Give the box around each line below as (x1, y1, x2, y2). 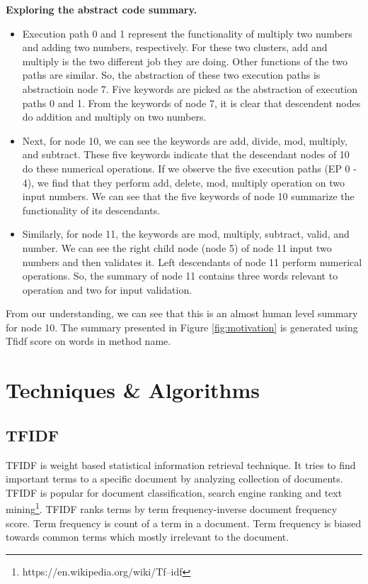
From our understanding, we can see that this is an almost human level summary (6, 306, 358, 321)
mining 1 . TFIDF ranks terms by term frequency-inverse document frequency (6, 500, 338, 517)
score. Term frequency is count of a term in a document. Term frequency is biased (6, 515, 362, 530)
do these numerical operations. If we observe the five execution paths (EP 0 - (22, 160, 357, 175)
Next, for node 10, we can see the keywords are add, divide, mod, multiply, (22, 133, 347, 148)
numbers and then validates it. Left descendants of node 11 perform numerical (22, 254, 362, 269)
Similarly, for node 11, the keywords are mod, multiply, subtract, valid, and (22, 226, 350, 241)
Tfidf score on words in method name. (6, 334, 171, 348)
